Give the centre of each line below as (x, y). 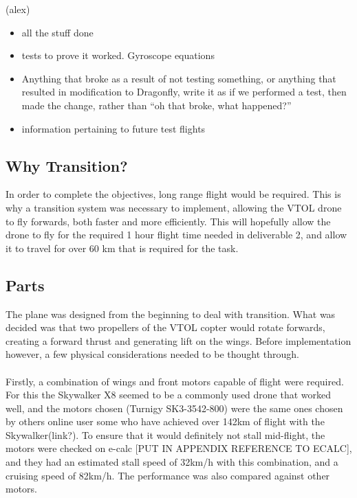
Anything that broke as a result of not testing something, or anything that (179, 78)
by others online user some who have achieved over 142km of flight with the (165, 421)
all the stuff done (57, 32)
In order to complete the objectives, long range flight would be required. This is (173, 194)
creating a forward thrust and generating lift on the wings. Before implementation (178, 340)
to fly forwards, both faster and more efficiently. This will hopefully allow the (168, 221)
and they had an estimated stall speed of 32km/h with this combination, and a (172, 462)
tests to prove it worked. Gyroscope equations (118, 55)
